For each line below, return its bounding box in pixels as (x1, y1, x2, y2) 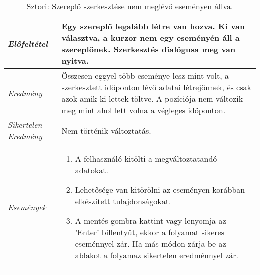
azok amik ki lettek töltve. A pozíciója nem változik (61, 93, 243, 104)
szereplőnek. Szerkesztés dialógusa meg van (61, 43, 236, 55)
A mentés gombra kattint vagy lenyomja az (75, 215, 226, 226)
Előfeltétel (8, 37, 48, 49)
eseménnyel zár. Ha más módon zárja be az (75, 238, 226, 249)
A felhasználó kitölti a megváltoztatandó (75, 153, 217, 164)
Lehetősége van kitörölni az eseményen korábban (75, 184, 245, 195)
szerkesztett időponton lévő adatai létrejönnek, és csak (61, 81, 251, 93)
